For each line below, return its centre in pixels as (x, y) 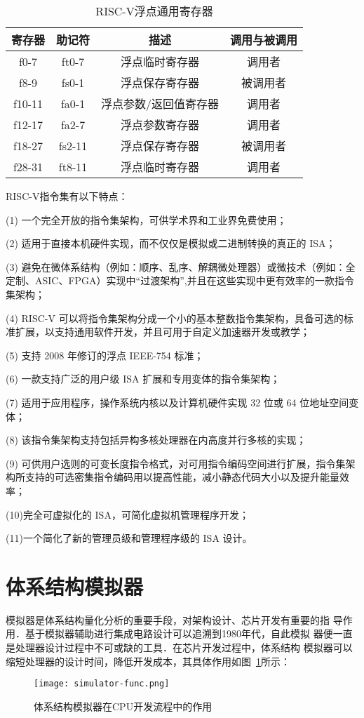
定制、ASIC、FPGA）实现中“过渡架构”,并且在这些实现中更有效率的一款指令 (180, 280)
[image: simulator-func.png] (102, 684)
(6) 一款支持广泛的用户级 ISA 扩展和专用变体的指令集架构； (143, 379)
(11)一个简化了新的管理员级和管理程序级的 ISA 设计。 (129, 538)
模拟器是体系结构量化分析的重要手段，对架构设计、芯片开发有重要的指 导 (174, 619)
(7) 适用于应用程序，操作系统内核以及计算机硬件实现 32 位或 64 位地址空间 (177, 402)
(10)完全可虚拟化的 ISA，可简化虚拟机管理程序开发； (127, 514)
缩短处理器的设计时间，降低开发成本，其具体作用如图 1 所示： (148, 661)
